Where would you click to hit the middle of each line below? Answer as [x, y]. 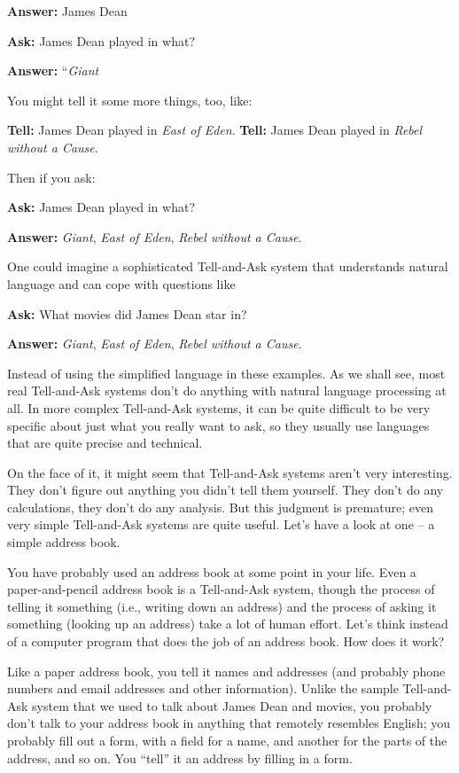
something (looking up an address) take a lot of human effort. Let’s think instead [228, 624]
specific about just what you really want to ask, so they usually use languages [218, 425]
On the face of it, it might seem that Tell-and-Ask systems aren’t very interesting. [230, 472]
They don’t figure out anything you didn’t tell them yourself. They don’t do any [226, 490]
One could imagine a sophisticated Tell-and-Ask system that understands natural [228, 266]
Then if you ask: [51, 177]
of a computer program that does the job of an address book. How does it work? [226, 641]
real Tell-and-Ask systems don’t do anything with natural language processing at [227, 390]
